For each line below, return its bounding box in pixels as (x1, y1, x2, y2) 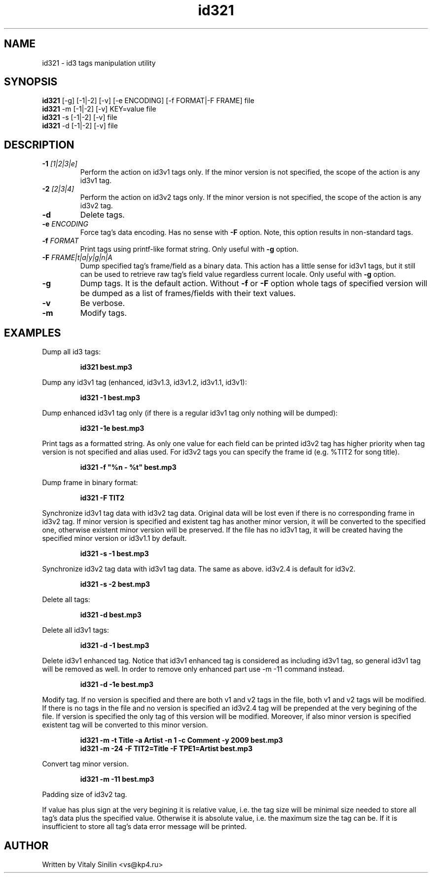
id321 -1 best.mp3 (80, 393, 140, 402)
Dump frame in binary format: (42, 478, 138, 487)
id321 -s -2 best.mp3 (80, 580, 150, 589)
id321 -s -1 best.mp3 (80, 549, 149, 558)
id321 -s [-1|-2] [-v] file (42, 113, 117, 122)
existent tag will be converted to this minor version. (42, 721, 208, 729)
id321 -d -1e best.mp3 (80, 680, 153, 689)
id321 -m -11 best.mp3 (80, 775, 154, 784)
